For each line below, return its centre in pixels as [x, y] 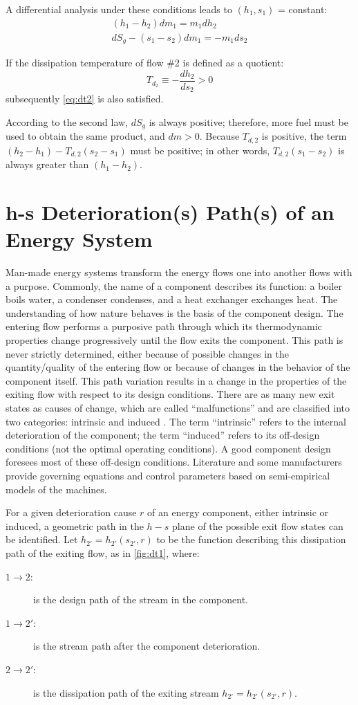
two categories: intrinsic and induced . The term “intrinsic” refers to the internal [176, 421]
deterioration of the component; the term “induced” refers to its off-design [163, 435]
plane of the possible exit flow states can [258, 525]
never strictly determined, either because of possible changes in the [148, 353]
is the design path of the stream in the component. [141, 599]
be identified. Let [42, 539]
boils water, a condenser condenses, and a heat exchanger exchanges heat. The [172, 299]
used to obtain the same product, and [85, 136]
